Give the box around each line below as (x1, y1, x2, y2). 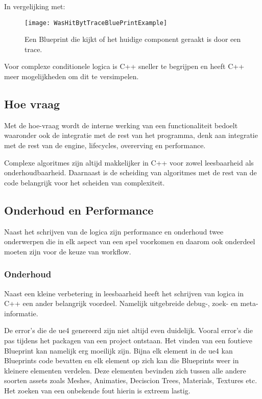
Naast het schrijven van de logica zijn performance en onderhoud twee (4, 226, 224, 237)
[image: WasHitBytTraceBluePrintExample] (25, 19, 168, 27)
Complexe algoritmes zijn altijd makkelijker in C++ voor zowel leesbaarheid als (4, 157, 254, 168)
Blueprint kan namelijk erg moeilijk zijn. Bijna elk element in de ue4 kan (4, 345, 233, 356)
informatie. (4, 308, 38, 318)
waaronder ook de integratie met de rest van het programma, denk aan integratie (4, 130, 258, 140)
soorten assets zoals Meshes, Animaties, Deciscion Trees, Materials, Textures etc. (4, 375, 257, 386)
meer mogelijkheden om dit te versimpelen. (4, 71, 139, 82)
